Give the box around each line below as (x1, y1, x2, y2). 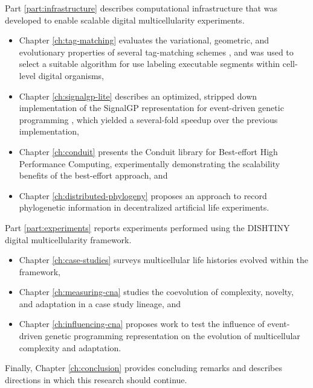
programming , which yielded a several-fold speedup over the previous (19, 113, 278, 126)
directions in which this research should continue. (5, 373, 187, 386)
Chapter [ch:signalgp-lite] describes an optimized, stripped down (19, 89, 257, 102)
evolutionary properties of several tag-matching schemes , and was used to (19, 45, 294, 58)
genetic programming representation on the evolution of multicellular (45, 329, 300, 342)
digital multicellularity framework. (5, 233, 132, 246)
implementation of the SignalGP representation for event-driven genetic (19, 101, 284, 114)
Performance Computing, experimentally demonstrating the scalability (19, 157, 280, 170)
